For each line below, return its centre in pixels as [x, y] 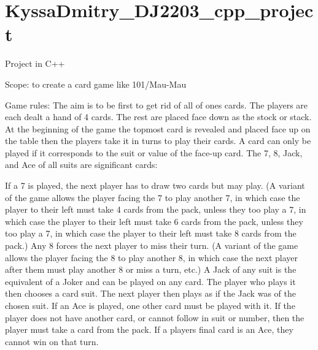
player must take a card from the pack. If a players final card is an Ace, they [149, 329]
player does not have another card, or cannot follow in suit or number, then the [155, 317]
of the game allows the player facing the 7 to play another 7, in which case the [153, 197]
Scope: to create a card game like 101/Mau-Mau [96, 84]
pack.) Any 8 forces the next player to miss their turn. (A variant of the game [152, 245]
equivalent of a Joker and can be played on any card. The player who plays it [150, 281]
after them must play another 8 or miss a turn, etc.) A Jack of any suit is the [151, 269]
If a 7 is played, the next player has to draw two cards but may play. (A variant [155, 185]
